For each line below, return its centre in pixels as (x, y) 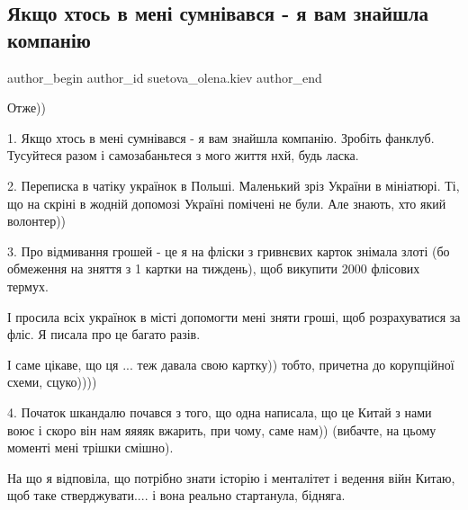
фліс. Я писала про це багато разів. (104, 334)
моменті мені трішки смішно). (90, 447)
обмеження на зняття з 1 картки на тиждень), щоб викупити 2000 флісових (214, 268)
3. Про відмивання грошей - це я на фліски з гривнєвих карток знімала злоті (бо (229, 251)
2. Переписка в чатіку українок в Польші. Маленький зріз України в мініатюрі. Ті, (234, 185)
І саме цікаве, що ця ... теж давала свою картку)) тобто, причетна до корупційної (231, 364)
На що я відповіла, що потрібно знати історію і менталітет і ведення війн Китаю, (231, 477)
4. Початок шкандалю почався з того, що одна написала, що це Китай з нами (220, 412)
